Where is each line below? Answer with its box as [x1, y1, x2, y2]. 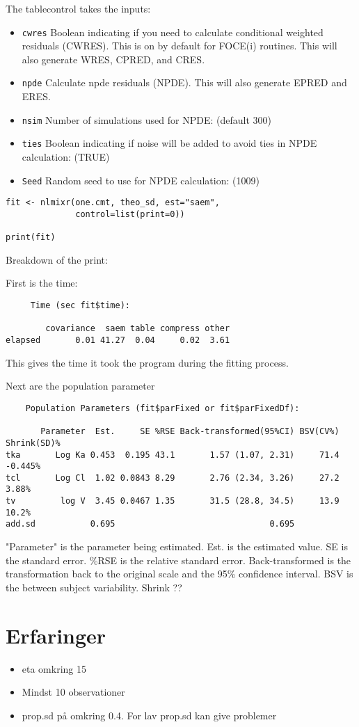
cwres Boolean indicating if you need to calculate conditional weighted [22, 24, 324, 39]
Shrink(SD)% [6, 438, 61, 448]
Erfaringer [6, 621, 106, 649]
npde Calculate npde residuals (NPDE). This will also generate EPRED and [22, 75, 347, 90]
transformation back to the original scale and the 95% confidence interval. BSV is [6, 566, 353, 581]
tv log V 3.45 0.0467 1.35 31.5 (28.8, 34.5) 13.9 [6, 496, 340, 506]
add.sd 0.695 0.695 [6, 519, 295, 529]
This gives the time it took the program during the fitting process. [6, 355, 289, 369]
